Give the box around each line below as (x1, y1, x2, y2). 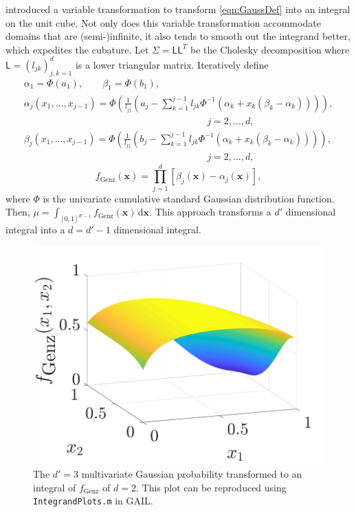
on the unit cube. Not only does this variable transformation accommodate (5, 15, 321, 30)
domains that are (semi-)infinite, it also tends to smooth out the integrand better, (5, 29, 351, 43)
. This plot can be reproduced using (135, 480, 287, 494)
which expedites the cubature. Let (5, 42, 149, 56)
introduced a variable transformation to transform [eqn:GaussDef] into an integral (5, 2, 351, 16)
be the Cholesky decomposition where (190, 42, 350, 56)
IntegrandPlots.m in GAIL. (33, 493, 153, 508)
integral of (33, 480, 76, 494)
